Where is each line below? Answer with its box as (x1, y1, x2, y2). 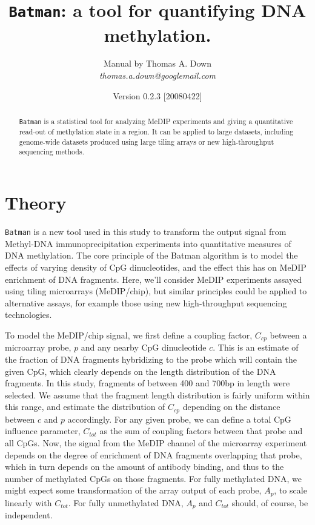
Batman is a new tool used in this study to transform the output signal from (5, 225, 287, 238)
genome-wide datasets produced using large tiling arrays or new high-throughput (19, 136, 274, 147)
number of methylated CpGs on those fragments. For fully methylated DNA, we (5, 472, 302, 484)
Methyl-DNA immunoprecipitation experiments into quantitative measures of (5, 237, 291, 249)
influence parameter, (5, 424, 81, 437)
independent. (5, 509, 53, 521)
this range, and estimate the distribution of (5, 400, 165, 413)
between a (270, 328, 307, 341)
